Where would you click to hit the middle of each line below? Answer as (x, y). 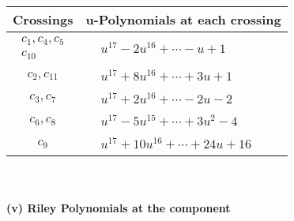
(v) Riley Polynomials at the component (119, 207)
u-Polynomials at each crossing (183, 19)
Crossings (43, 19)
